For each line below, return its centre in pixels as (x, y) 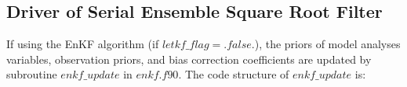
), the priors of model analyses (327, 44)
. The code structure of (234, 74)
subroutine (32, 74)
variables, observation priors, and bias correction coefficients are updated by (189, 59)
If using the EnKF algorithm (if (83, 44)
